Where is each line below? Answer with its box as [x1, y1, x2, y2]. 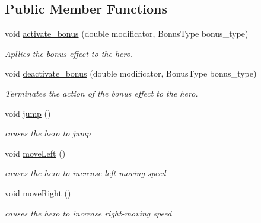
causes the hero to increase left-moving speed [5, 167, 166, 179]
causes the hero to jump [5, 127, 91, 139]
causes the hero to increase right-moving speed [5, 206, 172, 219]
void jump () [5, 107, 51, 119]
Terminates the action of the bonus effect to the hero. [5, 87, 198, 99]
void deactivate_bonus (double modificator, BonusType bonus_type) [5, 67, 257, 79]
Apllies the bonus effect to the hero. [5, 47, 133, 59]
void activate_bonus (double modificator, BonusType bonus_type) [5, 27, 249, 40]
